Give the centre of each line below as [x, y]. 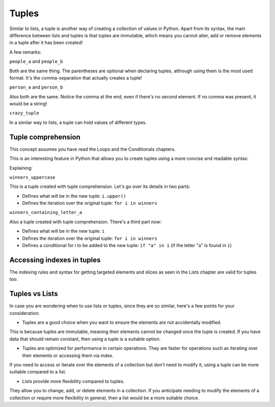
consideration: [24, 313]
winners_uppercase [32, 177]
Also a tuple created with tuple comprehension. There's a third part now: [85, 222]
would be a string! [28, 104]
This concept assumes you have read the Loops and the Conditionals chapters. [92, 149]
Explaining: [21, 168]
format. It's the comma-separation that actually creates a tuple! [76, 78]
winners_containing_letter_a [46, 212]
